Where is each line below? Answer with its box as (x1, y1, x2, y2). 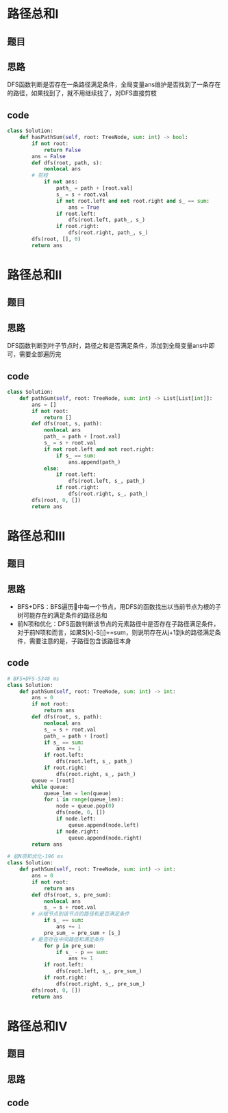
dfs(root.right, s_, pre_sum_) (55, 980, 146, 987)
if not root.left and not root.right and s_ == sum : (55, 197, 210, 204)
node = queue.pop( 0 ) (55, 803, 115, 810)
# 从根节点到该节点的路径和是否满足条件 (31, 910, 130, 918)
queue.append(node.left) (68, 821, 139, 829)
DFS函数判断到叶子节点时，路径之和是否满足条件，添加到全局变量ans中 (7, 342, 209, 350)
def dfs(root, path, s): (31, 159, 103, 166)
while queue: (31, 784, 69, 790)
